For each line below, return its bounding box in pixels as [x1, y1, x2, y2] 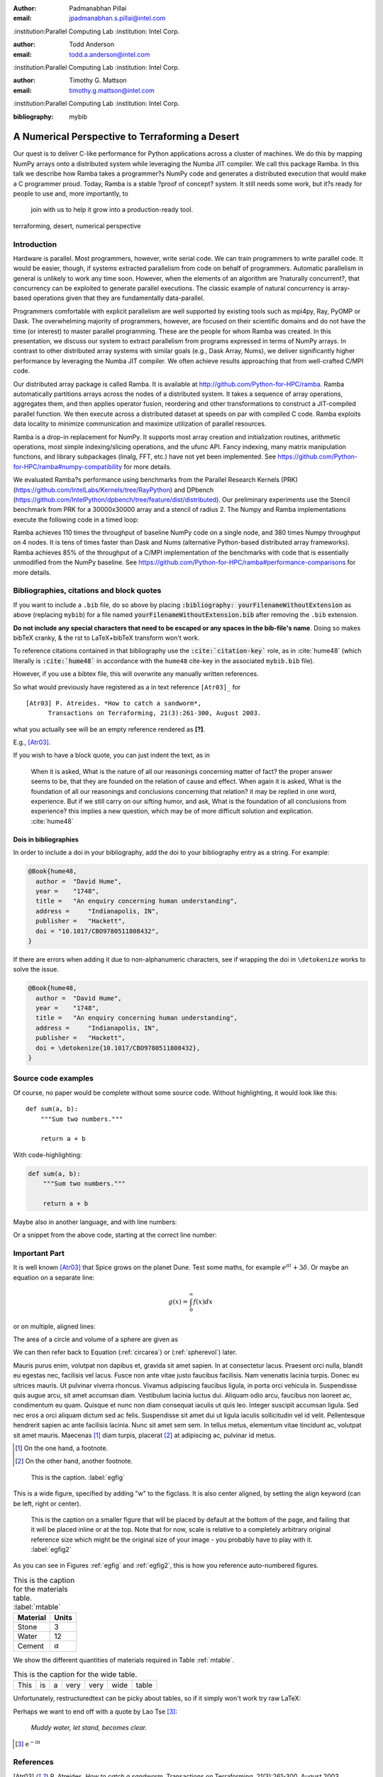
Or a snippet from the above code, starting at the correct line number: [13, 1230, 217, 1240]
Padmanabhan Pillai [69, 4, 127, 12]
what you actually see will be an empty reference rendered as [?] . [13, 725, 206, 734]
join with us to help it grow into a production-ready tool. [30, 205, 194, 214]
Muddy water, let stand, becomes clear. [30, 1724, 148, 1732]
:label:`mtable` [13, 1602, 61, 1612]
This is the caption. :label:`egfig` [30, 1473, 126, 1481]
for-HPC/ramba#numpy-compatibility [13, 462, 123, 471]
